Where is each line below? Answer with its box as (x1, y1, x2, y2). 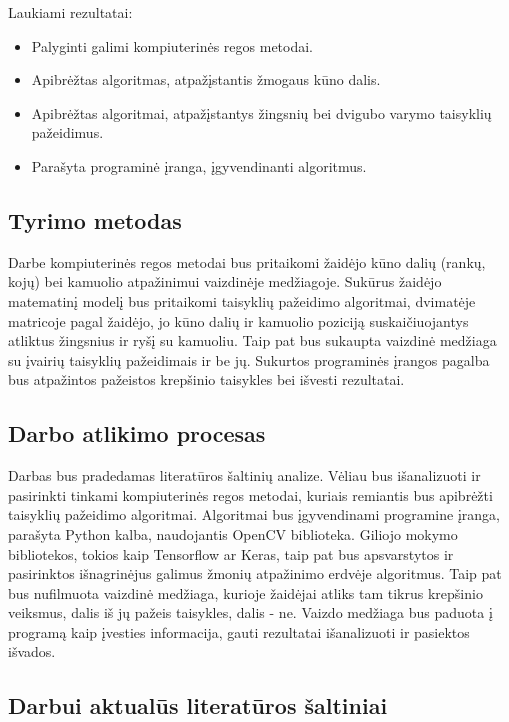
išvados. (8, 641, 56, 662)
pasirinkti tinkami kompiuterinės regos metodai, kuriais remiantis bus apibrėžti (8, 484, 493, 505)
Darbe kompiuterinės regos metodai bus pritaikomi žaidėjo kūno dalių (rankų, (8, 251, 486, 272)
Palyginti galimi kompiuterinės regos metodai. (31, 35, 314, 56)
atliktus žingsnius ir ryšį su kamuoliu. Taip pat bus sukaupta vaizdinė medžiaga (8, 330, 497, 351)
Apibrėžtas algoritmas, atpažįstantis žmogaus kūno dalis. (31, 69, 381, 90)
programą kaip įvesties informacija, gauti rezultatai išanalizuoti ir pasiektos (8, 621, 470, 642)
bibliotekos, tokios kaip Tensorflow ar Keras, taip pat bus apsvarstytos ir (8, 543, 454, 564)
